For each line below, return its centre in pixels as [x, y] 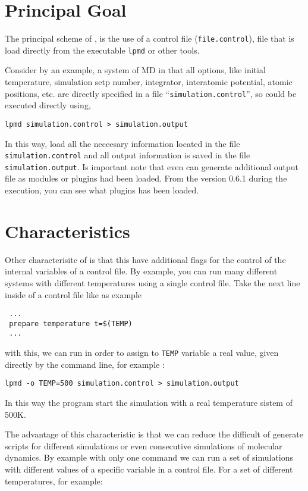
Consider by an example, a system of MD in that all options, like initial [135, 70]
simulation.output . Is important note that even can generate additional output [152, 166]
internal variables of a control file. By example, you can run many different [141, 271]
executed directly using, [48, 105]
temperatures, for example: [54, 481]
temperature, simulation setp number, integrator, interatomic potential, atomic [149, 82]
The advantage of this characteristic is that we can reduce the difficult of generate [154, 434]
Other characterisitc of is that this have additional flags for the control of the [145, 259]
